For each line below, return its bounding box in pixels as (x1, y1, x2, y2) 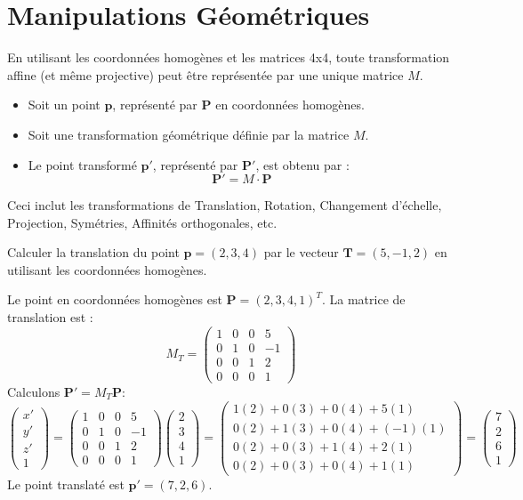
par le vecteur (263, 243, 339, 262)
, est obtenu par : (255, 155, 350, 173)
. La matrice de (321, 290, 406, 309)
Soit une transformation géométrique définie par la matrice (28, 125, 350, 143)
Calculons (7, 382, 60, 400)
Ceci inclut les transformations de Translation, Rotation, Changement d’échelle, (7, 196, 442, 214)
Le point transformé (28, 155, 137, 173)
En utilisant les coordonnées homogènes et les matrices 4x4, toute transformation (7, 48, 450, 67)
